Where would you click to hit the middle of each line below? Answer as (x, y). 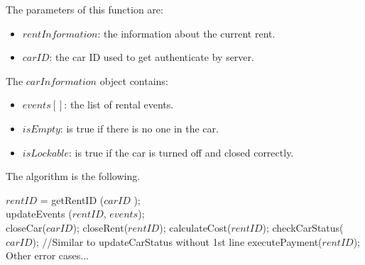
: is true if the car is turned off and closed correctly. (181, 152)
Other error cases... (47, 255)
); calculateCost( (195, 227)
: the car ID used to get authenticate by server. (152, 57)
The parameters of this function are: (85, 9)
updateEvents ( (39, 214)
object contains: (134, 80)
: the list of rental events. (119, 105)
